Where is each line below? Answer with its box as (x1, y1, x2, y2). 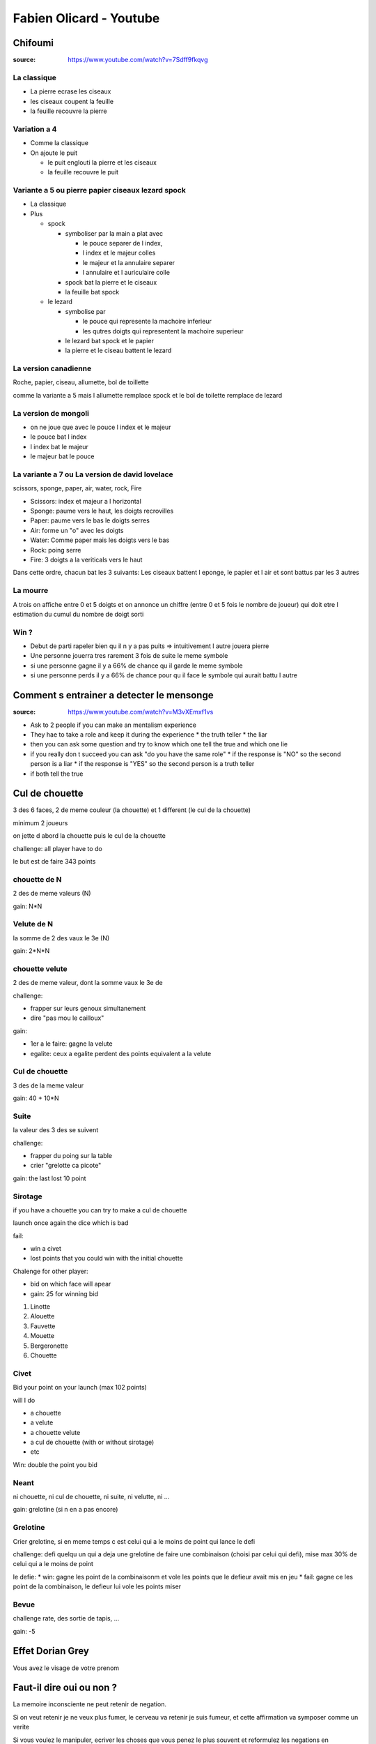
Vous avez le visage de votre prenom (13, 1664, 120, 1672)
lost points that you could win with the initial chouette (30, 1254, 184, 1263)
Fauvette (30, 1322, 56, 1330)
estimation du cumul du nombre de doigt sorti (13, 610, 144, 618)
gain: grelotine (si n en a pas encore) (13, 1505, 118, 1514)
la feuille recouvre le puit (47, 168, 118, 176)
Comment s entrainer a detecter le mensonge (13, 689, 214, 701)
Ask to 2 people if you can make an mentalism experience (30, 721, 196, 729)
